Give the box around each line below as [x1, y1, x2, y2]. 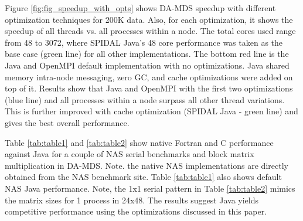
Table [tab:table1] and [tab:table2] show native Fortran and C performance [5, 136, 274, 148]
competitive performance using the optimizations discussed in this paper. [5, 205, 267, 217]
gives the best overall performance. [5, 116, 130, 128]
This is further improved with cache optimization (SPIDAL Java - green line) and [5, 105, 298, 117]
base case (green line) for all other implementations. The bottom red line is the [5, 47, 289, 60]
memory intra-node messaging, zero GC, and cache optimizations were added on [5, 70, 293, 83]
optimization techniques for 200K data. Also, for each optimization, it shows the [5, 13, 293, 25]
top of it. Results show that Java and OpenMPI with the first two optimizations [5, 82, 293, 94]
